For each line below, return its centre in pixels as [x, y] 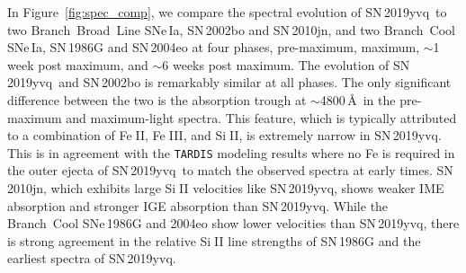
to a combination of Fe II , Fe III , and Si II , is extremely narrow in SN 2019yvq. [224, 135]
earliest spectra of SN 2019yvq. [92, 258]
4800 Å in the [358, 99]
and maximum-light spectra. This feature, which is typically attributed [261, 117]
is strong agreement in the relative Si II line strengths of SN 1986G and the [214, 240]
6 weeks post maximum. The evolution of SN [286, 64]
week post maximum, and [78, 64]
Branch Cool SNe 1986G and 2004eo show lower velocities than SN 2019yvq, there [233, 223]
